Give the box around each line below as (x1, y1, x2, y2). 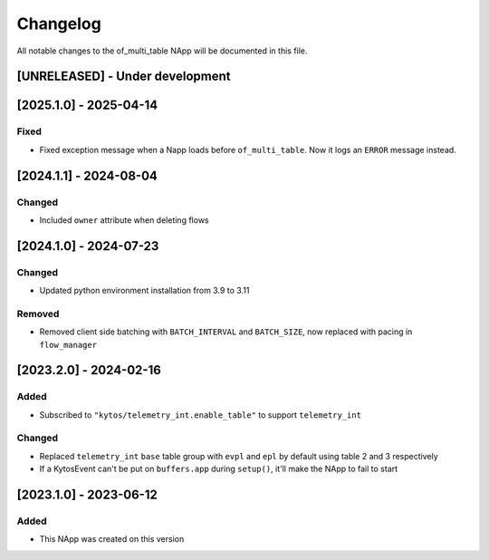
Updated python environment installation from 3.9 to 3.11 (39, 285, 250, 296)
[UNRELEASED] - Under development (16, 69, 231, 84)
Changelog (16, 14, 101, 34)
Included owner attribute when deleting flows (39, 214, 209, 226)
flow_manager (39, 340, 98, 350)
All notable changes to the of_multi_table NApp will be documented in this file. (16, 45, 308, 56)
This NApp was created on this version (39, 534, 185, 545)
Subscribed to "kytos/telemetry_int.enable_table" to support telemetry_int (39, 409, 362, 420)
